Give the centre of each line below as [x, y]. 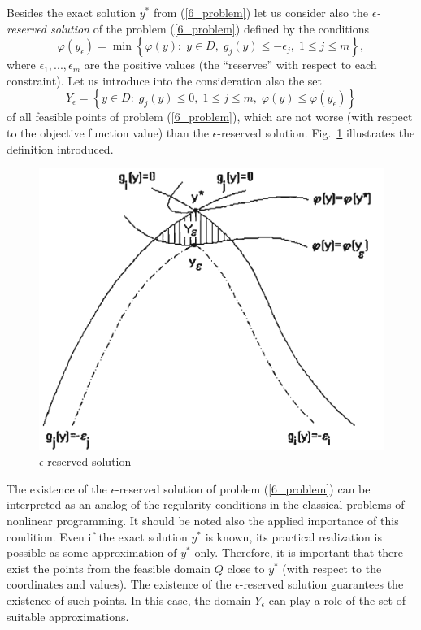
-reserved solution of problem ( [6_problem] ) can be [243, 488]
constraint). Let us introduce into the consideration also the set [165, 80]
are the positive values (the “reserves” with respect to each [230, 65]
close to [246, 568]
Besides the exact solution [72, 12]
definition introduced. [60, 148]
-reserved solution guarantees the [321, 584]
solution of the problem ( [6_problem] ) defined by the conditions [210, 28]
